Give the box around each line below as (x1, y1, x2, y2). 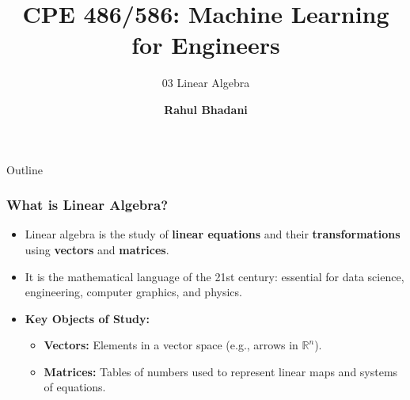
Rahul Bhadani (164, 101, 248, 117)
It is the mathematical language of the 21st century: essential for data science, (25, 268, 404, 284)
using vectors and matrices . (25, 241, 169, 257)
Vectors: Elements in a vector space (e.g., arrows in (44, 337, 298, 353)
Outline (6, 161, 43, 177)
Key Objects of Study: (25, 310, 150, 326)
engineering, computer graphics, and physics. (25, 284, 242, 300)
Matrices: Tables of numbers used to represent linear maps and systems (44, 363, 398, 379)
